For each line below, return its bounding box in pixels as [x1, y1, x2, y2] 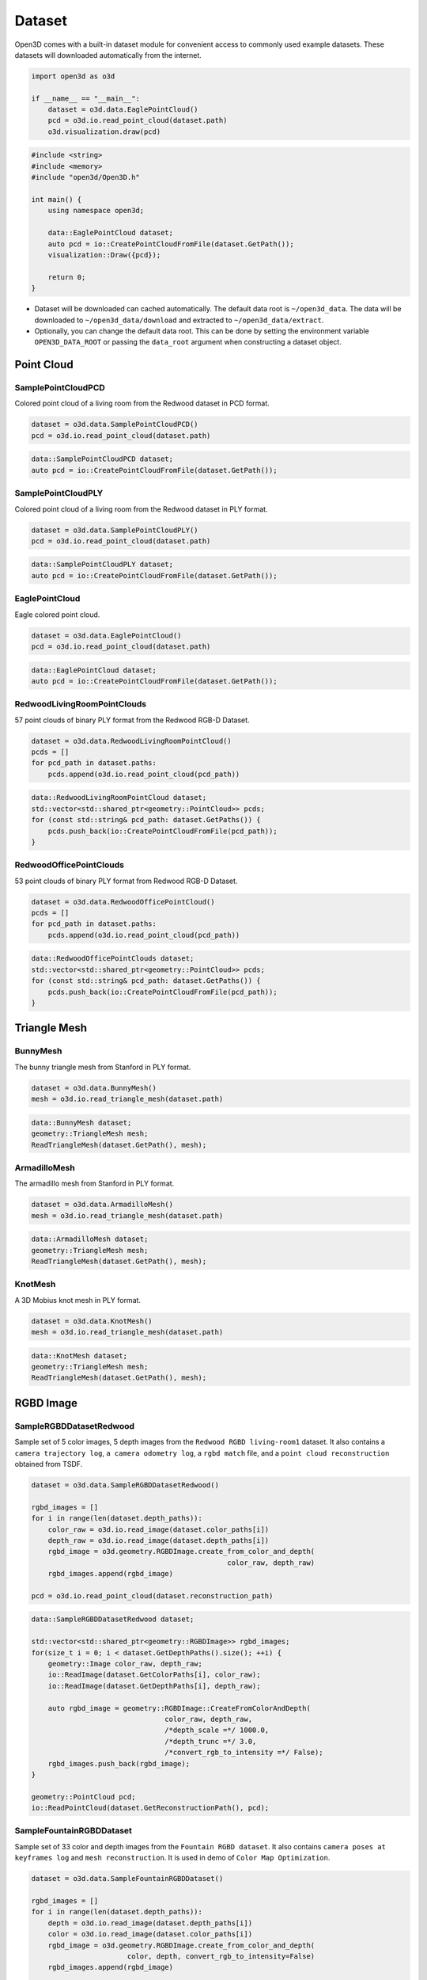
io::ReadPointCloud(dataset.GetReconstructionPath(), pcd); [31, 1803, 270, 1813]
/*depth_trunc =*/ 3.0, [164, 1737, 257, 1746]
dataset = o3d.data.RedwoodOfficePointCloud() [31, 897, 215, 906]
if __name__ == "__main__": [31, 93, 140, 103]
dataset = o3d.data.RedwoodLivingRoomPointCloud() [31, 737, 232, 745]
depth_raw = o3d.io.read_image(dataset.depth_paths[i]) [47, 1536, 270, 1544]
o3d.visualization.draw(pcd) [47, 127, 161, 136]
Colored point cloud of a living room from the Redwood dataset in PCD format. [14, 398, 270, 408]
